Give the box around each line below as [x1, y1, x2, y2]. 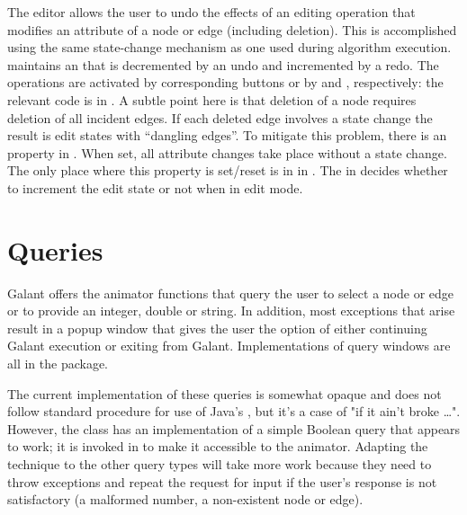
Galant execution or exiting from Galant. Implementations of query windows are [7, 336, 451, 355]
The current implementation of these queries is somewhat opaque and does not [7, 384, 442, 403]
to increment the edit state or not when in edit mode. [7, 178, 303, 197]
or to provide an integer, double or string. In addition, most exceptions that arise [7, 301, 455, 320]
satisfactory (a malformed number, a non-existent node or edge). [7, 490, 364, 509]
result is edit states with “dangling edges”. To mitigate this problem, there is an [7, 126, 447, 145]
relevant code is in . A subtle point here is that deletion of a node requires [7, 90, 417, 109]
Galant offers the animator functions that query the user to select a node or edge [7, 283, 454, 302]
